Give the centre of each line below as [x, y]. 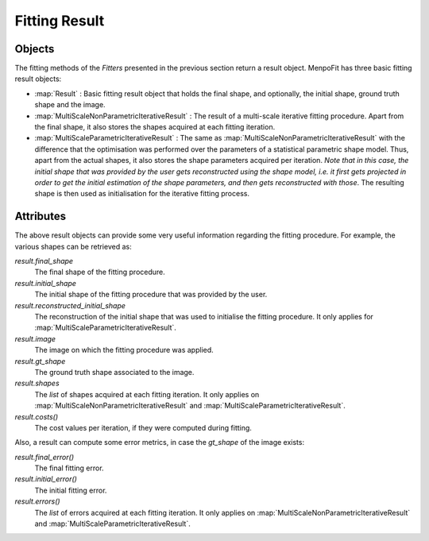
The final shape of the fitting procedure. [100, 272]
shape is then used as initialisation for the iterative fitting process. [142, 194]
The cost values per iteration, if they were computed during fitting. [143, 427]
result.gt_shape [40, 361]
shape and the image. [70, 105]
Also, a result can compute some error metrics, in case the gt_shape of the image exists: [160, 442]
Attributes [41, 216]
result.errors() [37, 501]
